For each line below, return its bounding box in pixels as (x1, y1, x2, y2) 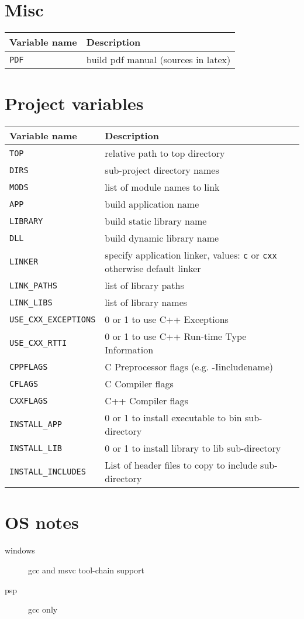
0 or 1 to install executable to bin (105, 411, 242, 425)
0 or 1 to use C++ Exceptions (105, 312, 229, 326)
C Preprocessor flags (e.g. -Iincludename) (105, 360, 274, 374)
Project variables (5, 91, 144, 115)
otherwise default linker (105, 262, 201, 276)
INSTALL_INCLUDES (9, 467, 86, 477)
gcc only (28, 603, 58, 615)
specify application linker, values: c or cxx (105, 248, 277, 262)
